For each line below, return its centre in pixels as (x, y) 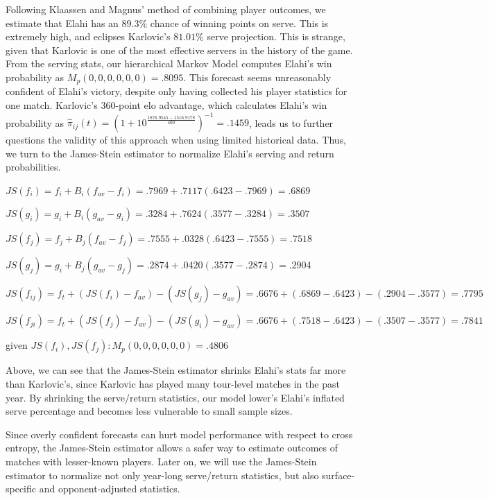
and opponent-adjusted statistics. (110, 489)
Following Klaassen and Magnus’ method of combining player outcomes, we (166, 9)
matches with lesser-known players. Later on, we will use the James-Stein (161, 462)
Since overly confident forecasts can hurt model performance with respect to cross (179, 434)
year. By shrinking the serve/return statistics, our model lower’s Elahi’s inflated (175, 397)
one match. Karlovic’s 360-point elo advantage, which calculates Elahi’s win (166, 105)
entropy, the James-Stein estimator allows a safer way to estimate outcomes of (172, 448)
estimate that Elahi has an (62, 23)
